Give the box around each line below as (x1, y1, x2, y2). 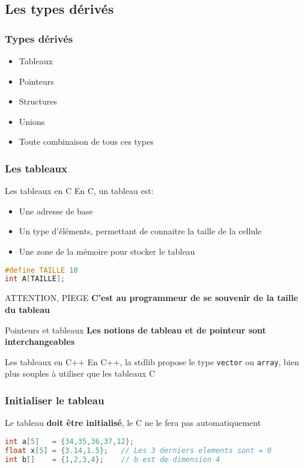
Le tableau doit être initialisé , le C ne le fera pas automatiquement (5, 416, 261, 429)
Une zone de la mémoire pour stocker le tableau (19, 245, 195, 257)
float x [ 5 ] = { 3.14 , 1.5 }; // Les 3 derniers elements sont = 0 (5, 446, 272, 455)
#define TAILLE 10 (5, 266, 78, 275)
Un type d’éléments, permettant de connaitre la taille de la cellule (19, 225, 262, 237)
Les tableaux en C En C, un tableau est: (5, 184, 154, 197)
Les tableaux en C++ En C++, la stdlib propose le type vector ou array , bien (5, 355, 299, 368)
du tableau (5, 303, 50, 315)
